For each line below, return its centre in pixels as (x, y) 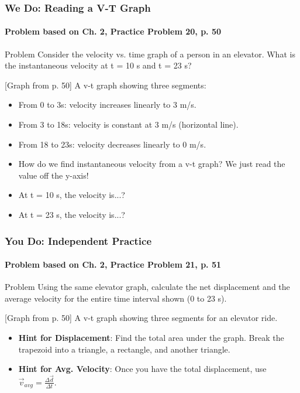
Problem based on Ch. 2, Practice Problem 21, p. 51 (113, 264)
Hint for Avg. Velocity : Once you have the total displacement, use (142, 369)
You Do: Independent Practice (78, 240)
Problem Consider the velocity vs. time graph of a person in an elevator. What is (150, 54)
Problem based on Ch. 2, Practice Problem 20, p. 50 (113, 31)
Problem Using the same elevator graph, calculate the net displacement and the (147, 287)
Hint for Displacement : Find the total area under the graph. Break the (151, 337)
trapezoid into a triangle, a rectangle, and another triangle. (124, 349)
